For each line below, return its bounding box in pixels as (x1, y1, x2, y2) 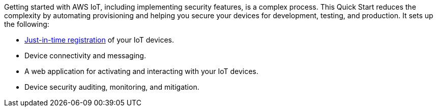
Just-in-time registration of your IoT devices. (24, 35, 174, 44)
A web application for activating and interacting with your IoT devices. (24, 67, 258, 76)
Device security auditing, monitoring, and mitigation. (24, 83, 199, 91)
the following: (4, 20, 49, 28)
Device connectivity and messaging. (24, 51, 146, 60)
